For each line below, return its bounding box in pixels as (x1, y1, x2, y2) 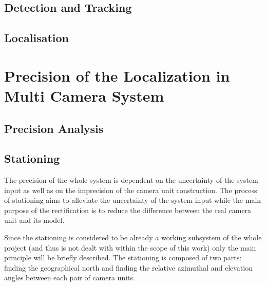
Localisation (4, 30, 69, 46)
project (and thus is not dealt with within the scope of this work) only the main (4, 242, 256, 253)
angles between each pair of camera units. (4, 272, 135, 283)
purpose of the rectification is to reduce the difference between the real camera (4, 204, 251, 215)
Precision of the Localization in (4, 65, 230, 86)
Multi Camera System (4, 85, 164, 106)
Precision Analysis (4, 120, 104, 136)
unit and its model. (4, 215, 65, 225)
